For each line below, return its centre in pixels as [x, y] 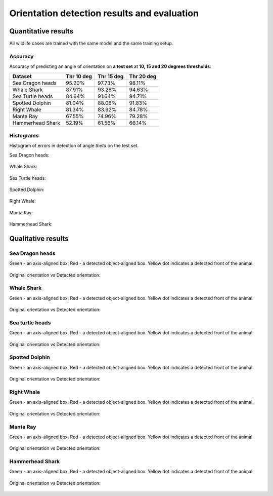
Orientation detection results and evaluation [104, 13]
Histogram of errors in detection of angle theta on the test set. [74, 146]
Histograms [24, 135]
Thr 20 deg [143, 76]
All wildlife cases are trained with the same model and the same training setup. [91, 44]
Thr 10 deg [79, 76]
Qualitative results [39, 238]
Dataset [22, 76]
